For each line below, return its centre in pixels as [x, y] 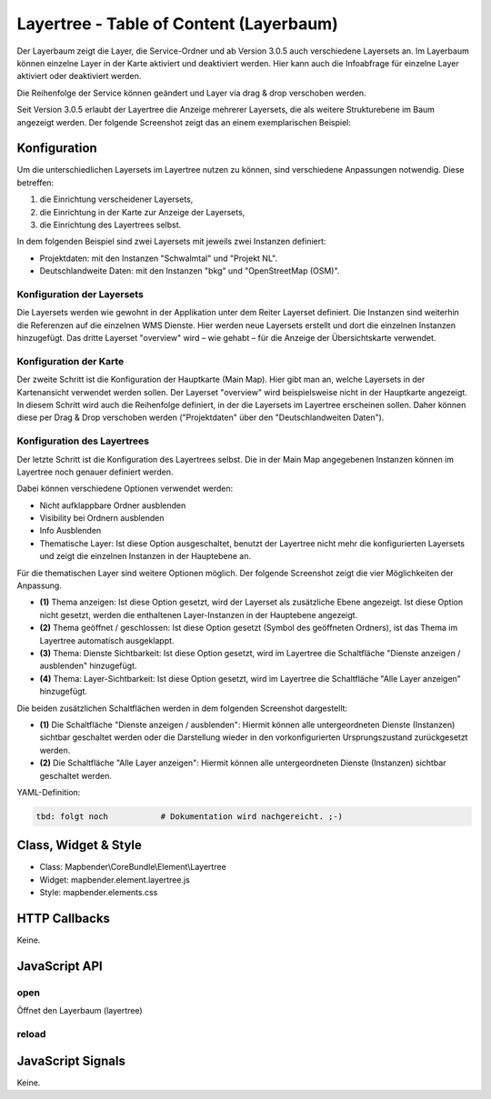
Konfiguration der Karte [70, 361]
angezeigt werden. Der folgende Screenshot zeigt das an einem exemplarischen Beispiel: [184, 122]
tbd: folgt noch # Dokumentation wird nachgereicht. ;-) [190, 816]
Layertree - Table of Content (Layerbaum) [177, 24]
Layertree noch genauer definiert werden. [95, 472]
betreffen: [35, 183]
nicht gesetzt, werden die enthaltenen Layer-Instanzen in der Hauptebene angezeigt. [199, 614]
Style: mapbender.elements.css [99, 893]
